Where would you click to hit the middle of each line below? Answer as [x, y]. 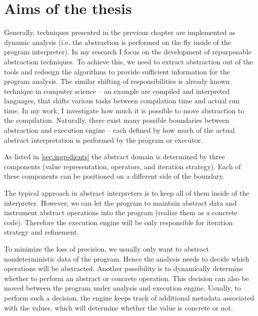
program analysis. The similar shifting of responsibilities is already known [117, 81]
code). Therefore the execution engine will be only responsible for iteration [118, 222]
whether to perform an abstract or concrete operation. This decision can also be [126, 278]
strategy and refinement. [41, 232]
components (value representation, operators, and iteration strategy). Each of [122, 166]
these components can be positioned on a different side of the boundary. [114, 176]
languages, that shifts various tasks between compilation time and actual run [122, 101]
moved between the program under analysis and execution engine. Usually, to [122, 288]
